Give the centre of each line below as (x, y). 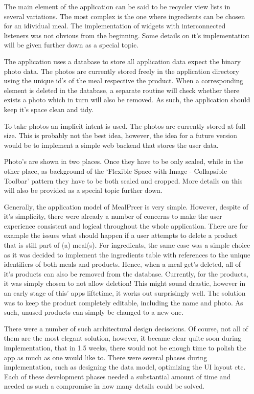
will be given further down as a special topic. (71, 45)
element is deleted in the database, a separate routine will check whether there (122, 90)
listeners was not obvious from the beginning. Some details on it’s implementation (127, 35)
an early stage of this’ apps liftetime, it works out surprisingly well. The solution (125, 293)
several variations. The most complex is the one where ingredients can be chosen (125, 16)
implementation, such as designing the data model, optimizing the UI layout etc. (125, 367)
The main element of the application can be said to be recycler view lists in (117, 6)
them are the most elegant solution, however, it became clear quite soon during (123, 338)
